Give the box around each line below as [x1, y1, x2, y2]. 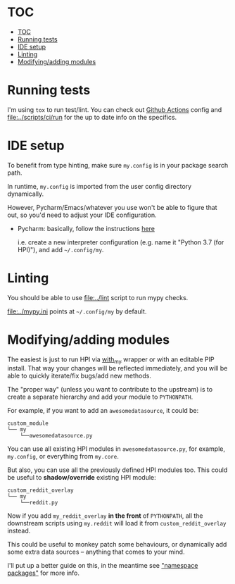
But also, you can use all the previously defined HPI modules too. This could [7, 466, 228, 474]
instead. [7, 526, 31, 535]
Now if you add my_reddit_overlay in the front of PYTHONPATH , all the [7, 511, 203, 520]
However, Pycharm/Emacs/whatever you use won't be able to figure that [7, 203, 217, 211]
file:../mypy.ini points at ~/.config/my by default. [7, 307, 147, 316]
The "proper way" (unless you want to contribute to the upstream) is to [7, 385, 213, 394]
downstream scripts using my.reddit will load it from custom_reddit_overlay [7, 519, 227, 528]
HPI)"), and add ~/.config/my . [17, 245, 104, 254]
